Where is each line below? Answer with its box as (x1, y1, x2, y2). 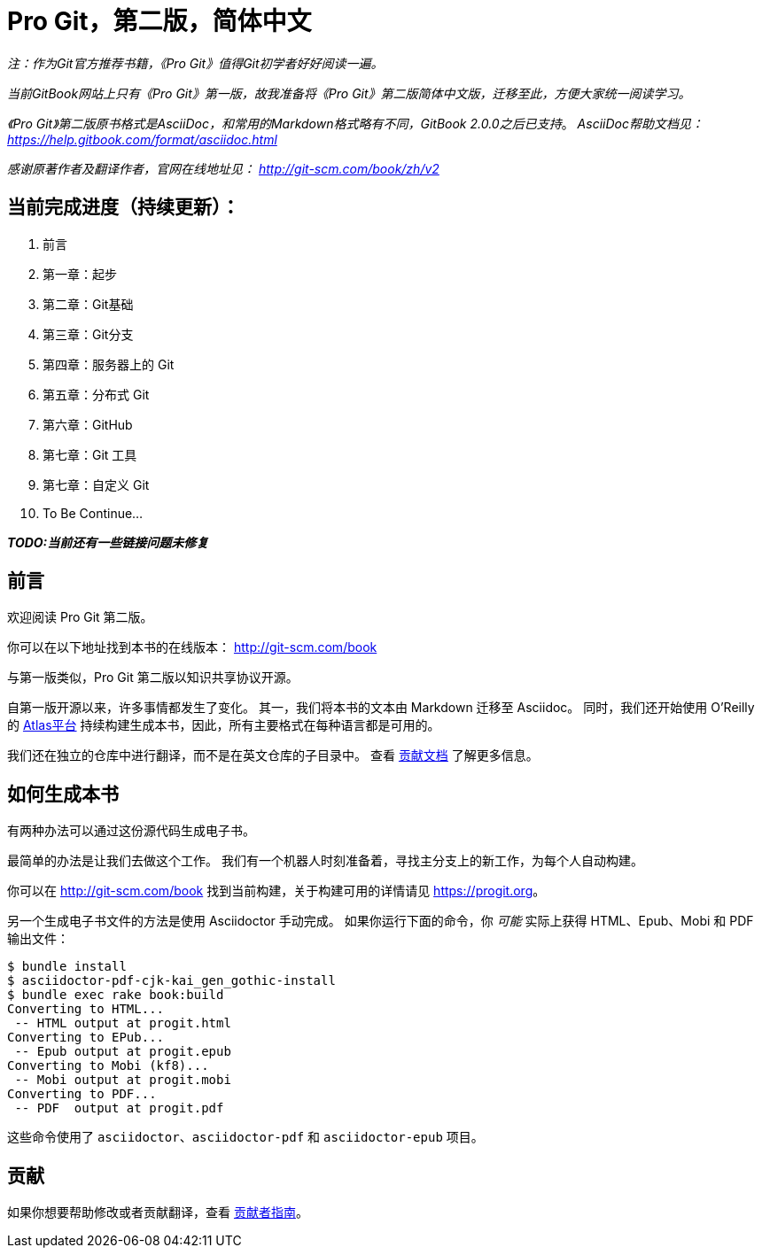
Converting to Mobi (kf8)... (7, 1058, 209, 1073)
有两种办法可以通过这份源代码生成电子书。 (7, 823, 255, 839)
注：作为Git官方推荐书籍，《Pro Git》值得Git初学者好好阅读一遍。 (7, 55, 384, 71)
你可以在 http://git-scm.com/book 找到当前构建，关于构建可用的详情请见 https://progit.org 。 (7, 883, 546, 899)
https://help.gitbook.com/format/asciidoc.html (7, 131, 277, 147)
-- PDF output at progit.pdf (14, 1101, 224, 1116)
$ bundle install (7, 959, 127, 974)
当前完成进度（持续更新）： (7, 196, 240, 219)
